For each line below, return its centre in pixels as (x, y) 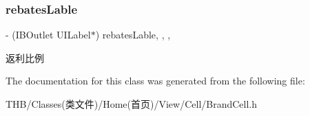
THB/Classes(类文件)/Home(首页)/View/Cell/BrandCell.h (132, 104)
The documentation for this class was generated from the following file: (155, 81)
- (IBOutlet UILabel (48, 35)
